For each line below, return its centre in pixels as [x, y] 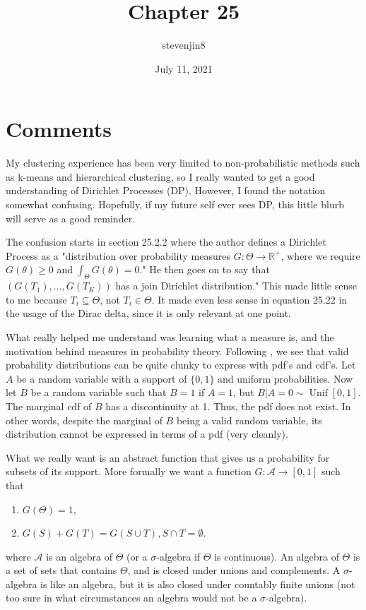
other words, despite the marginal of [84, 420]
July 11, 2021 [184, 68]
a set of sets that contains [61, 570]
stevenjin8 [184, 45]
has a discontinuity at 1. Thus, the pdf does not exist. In [228, 406]
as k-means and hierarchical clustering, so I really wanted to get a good [160, 176]
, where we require [320, 255]
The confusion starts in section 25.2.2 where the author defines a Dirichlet [166, 242]
